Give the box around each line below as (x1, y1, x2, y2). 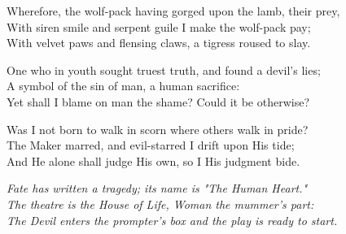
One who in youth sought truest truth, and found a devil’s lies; (7, 61, 321, 78)
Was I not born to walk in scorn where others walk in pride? (7, 120, 309, 137)
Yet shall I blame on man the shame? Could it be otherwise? (7, 93, 310, 110)
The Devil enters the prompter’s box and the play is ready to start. (7, 211, 338, 228)
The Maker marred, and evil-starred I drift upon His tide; (7, 136, 295, 154)
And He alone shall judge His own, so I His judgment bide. (7, 152, 300, 169)
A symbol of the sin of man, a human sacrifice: (7, 77, 240, 94)
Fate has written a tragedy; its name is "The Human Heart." (7, 180, 308, 197)
